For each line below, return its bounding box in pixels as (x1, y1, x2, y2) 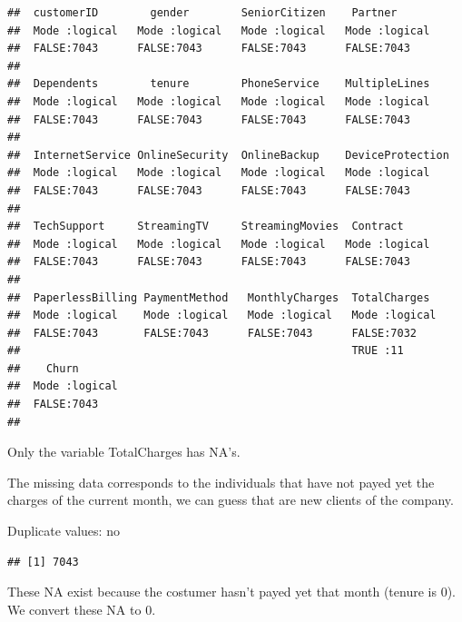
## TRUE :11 (7, 344, 404, 358)
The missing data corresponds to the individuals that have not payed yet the (7, 472, 435, 491)
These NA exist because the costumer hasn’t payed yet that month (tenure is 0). (7, 582, 456, 601)
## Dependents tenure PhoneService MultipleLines (7, 77, 430, 91)
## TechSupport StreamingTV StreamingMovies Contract (7, 220, 404, 233)
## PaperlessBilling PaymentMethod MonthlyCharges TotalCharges (7, 291, 430, 304)
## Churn (7, 361, 79, 375)
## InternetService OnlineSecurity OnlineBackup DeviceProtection (7, 148, 449, 162)
